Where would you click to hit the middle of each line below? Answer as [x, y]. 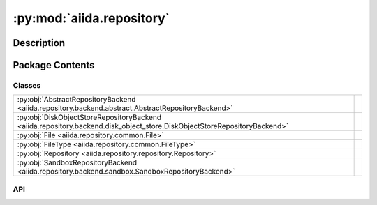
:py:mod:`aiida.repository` [91, 18]
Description [39, 43]
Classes [27, 85]
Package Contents [54, 65]
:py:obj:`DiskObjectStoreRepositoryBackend [89, 117]
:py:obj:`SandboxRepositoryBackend [77, 162]
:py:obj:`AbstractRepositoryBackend [76, 100]
